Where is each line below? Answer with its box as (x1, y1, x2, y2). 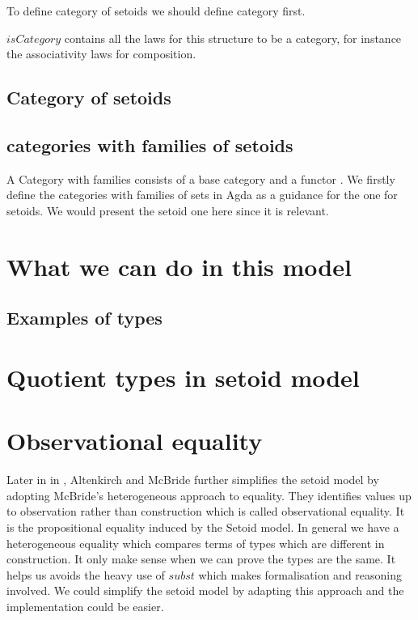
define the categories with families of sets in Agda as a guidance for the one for (6, 186, 398, 203)
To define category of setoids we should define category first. (6, 2, 306, 19)
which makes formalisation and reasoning (198, 566, 403, 583)
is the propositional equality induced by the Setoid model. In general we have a (6, 518, 399, 535)
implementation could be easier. (6, 597, 164, 614)
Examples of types (6, 305, 163, 330)
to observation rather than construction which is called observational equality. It (6, 503, 405, 520)
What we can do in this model (6, 249, 352, 282)
